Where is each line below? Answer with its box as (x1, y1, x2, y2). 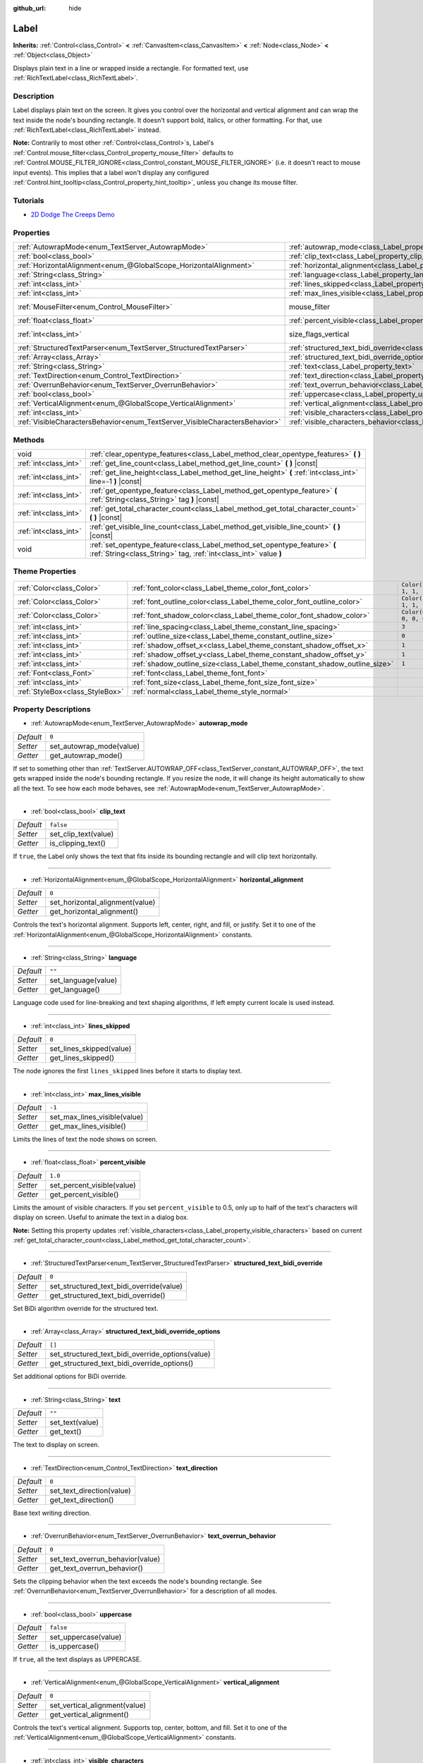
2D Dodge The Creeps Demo (30, 210, 116, 219)
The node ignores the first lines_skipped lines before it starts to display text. (13, 1067, 243, 1075)
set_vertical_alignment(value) (49, 1700, 147, 1710)
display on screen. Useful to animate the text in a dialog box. (13, 1213, 189, 1221)
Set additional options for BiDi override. (13, 1372, 128, 1381)
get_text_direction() (49, 1495, 114, 1505)
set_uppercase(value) (49, 1632, 122, 1642)
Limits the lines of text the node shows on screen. (13, 1135, 158, 1143)
